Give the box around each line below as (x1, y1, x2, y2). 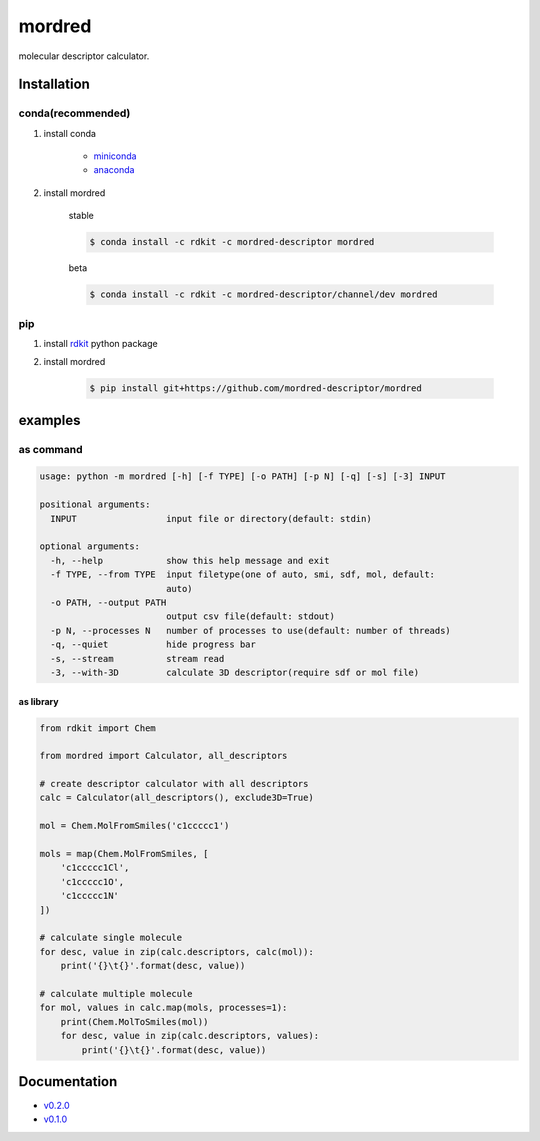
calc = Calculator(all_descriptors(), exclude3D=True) (39, 792, 314, 804)
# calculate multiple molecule (39, 988, 194, 999)
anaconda (93, 164, 135, 176)
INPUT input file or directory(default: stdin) (50, 513, 372, 524)
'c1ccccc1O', (60, 876, 125, 887)
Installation (18, 76, 90, 93)
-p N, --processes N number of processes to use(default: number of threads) (50, 625, 452, 636)
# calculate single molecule (39, 932, 183, 944)
